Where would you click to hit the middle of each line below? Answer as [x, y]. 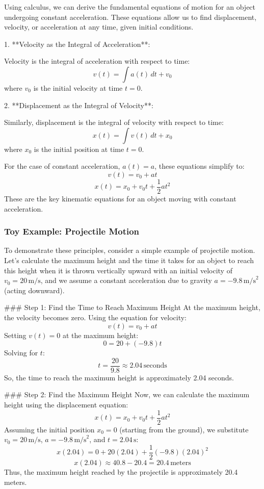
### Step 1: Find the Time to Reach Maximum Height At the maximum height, [132, 307]
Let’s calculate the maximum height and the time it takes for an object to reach [129, 260]
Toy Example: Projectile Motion [72, 231]
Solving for [21, 353]
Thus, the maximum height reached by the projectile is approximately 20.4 [121, 471]
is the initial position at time [79, 149]
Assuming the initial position [49, 429]
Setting [15, 335]
